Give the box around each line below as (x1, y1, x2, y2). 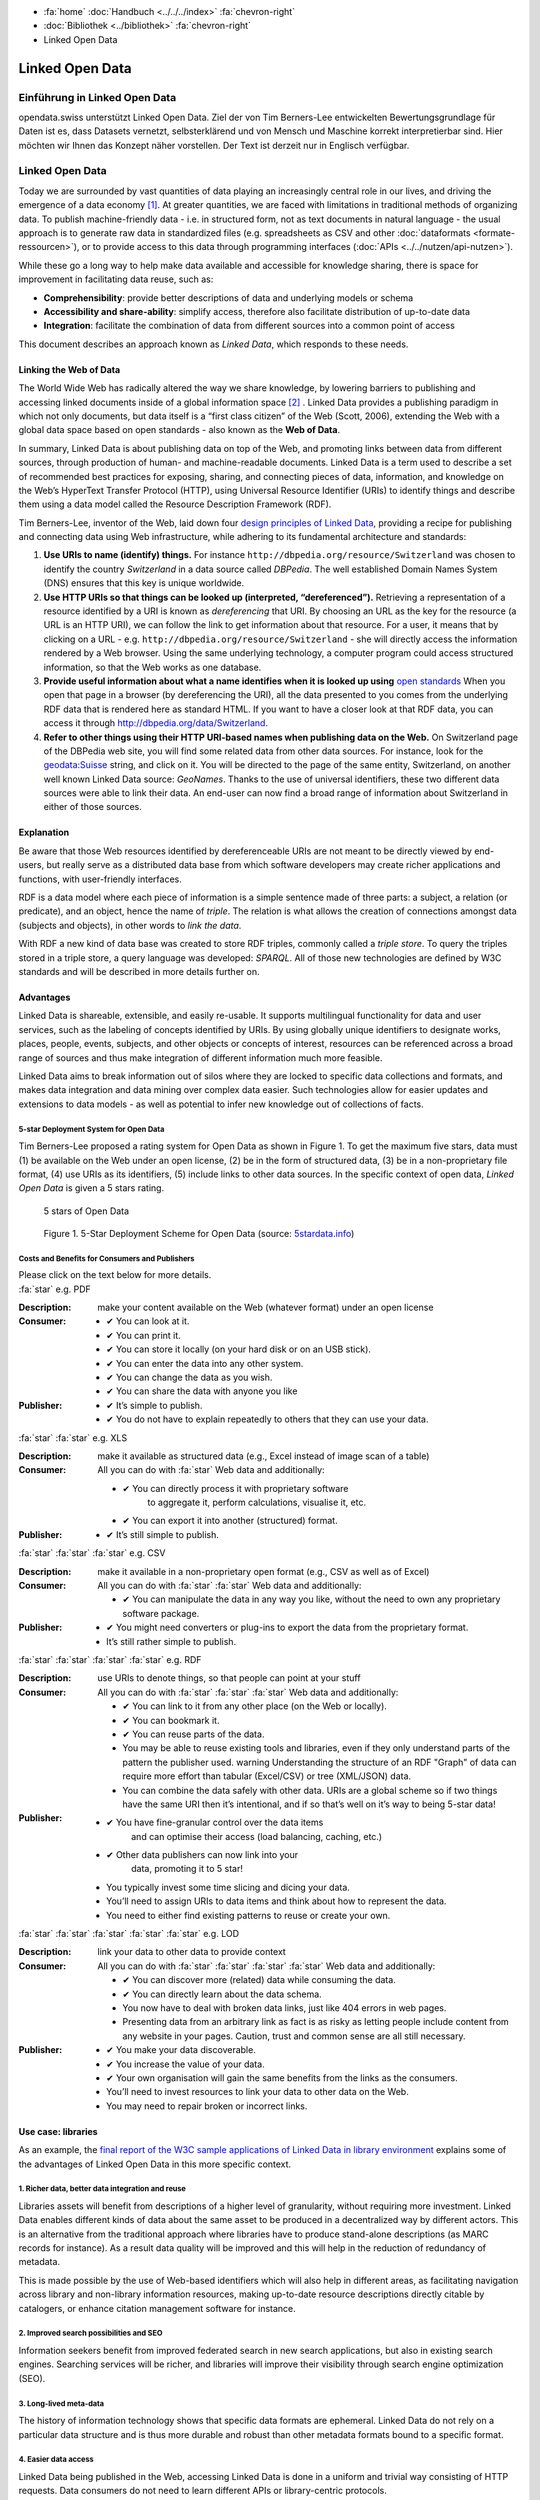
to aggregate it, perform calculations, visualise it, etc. (147, 1496, 367, 1509)
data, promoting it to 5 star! (131, 1863, 244, 1875)
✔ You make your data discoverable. (106, 2044, 257, 2056)
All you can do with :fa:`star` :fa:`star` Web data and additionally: (97, 1580, 362, 1592)
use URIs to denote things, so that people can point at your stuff (97, 1672, 361, 1684)
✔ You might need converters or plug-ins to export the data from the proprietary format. (106, 1621, 469, 1634)
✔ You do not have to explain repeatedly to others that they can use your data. (106, 1413, 429, 1425)
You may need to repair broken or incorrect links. (106, 2100, 308, 2112)
